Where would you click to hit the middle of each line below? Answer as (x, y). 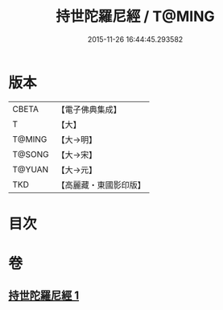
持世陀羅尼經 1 (44, 296)
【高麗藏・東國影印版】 (101, 184)
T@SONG (31, 154)
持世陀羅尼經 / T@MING (135, 17)
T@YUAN (31, 169)
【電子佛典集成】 (89, 110)
